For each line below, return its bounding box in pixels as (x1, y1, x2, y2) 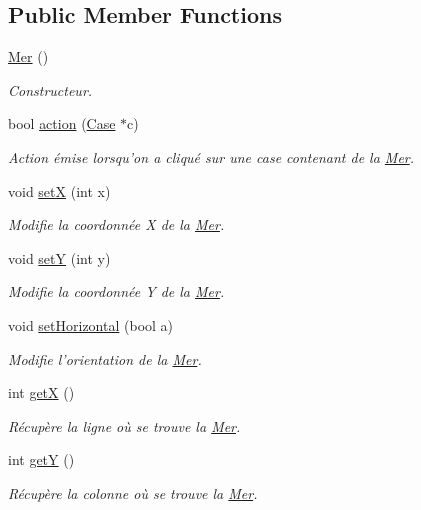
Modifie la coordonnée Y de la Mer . (8, 281, 225, 302)
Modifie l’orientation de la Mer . (8, 348, 202, 369)
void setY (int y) (8, 247, 111, 268)
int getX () (8, 382, 75, 403)
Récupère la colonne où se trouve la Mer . (8, 482, 258, 503)
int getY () (8, 449, 75, 470)
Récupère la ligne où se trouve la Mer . (8, 415, 241, 436)
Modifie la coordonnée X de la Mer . (8, 214, 225, 235)
